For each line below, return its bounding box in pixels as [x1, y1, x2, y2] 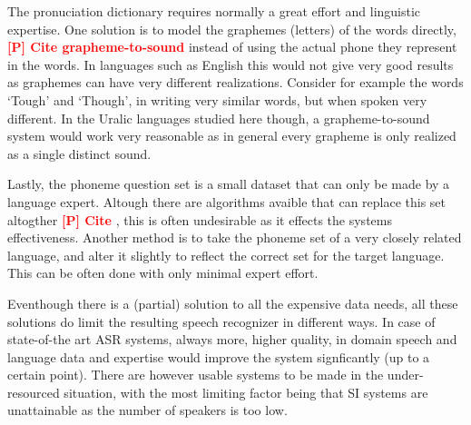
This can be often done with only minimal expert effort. [7, 263, 319, 282]
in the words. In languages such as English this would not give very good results [7, 54, 454, 74]
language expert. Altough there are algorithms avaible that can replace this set [7, 192, 446, 211]
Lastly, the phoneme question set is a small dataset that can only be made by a [7, 174, 450, 193]
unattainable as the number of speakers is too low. [7, 400, 288, 420]
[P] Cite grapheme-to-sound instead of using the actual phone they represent [7, 37, 457, 56]
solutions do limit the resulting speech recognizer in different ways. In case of [7, 311, 436, 331]
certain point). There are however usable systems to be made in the [7, 365, 384, 384]
